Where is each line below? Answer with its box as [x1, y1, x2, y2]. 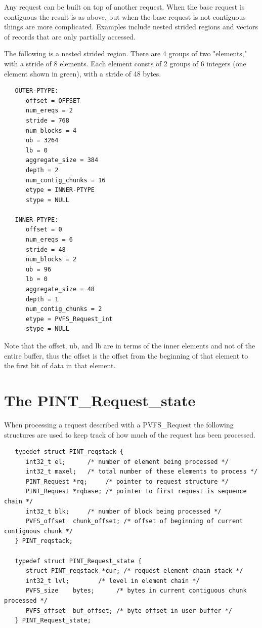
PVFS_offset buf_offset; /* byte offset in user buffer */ [25, 607, 233, 614]
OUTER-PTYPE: [15, 87, 59, 95]
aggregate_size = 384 [25, 156, 99, 164]
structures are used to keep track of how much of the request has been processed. [4, 429, 255, 440]
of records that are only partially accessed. [4, 31, 136, 42]
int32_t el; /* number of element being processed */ [25, 458, 229, 465]
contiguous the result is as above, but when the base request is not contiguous [4, 11, 246, 22]
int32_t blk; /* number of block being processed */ [25, 507, 222, 515]
